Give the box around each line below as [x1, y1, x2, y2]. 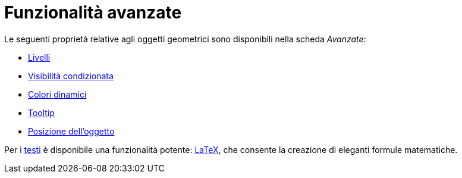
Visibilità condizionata [28, 70, 114, 81]
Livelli [28, 52, 51, 63]
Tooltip [28, 107, 55, 118]
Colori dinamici [28, 89, 87, 99]
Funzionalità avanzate [4, 2, 182, 23]
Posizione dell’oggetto [28, 126, 115, 136]
